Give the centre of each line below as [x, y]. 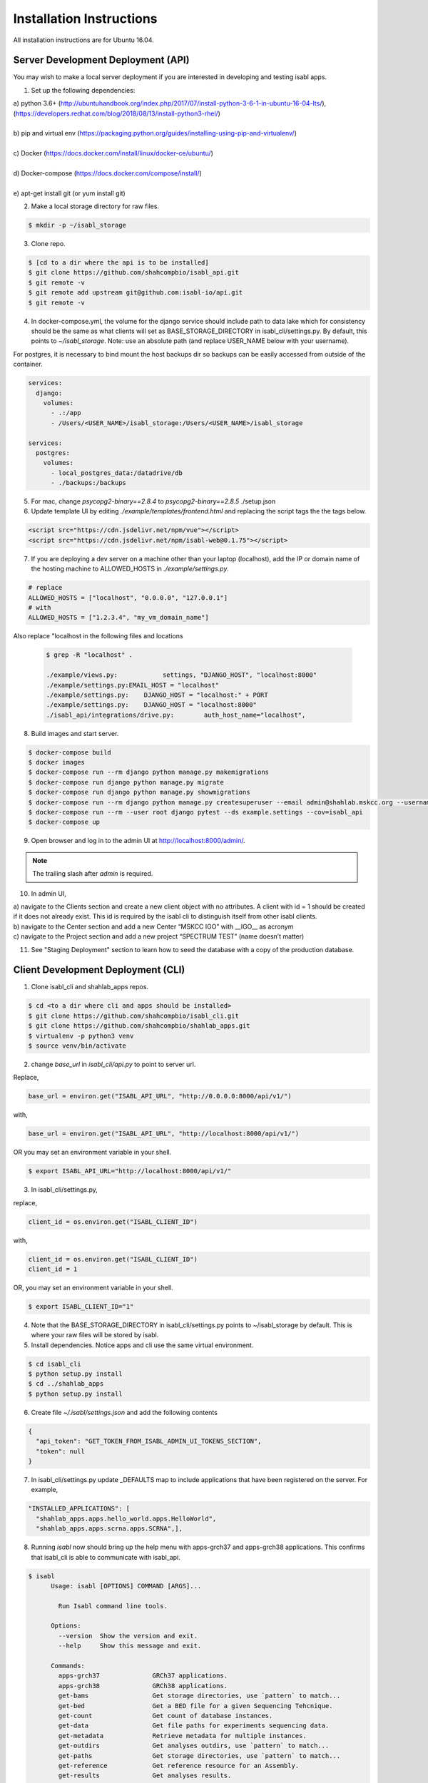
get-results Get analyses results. [145, 1776]
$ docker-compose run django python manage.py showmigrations [139, 792]
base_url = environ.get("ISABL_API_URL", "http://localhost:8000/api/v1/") [164, 1134]
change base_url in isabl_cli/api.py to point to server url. [113, 1064]
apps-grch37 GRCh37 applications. [143, 1676]
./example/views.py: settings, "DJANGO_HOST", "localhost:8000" [182, 675]
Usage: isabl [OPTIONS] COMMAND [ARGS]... [126, 1586]
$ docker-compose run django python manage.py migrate [126, 782]
